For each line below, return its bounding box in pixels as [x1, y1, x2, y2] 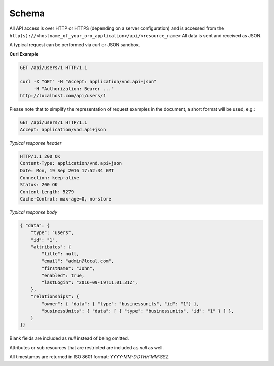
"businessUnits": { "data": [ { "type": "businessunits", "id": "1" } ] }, [41, 308, 234, 314]
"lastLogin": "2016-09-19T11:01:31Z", [41, 280, 138, 285]
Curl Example [9, 51, 39, 57]
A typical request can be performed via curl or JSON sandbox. [9, 42, 140, 48]
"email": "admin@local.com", [41, 258, 114, 264]
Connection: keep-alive [20, 175, 80, 180]
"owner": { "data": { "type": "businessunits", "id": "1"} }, [41, 301, 200, 307]
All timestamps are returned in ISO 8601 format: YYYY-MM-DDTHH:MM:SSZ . [9, 354, 170, 360]
